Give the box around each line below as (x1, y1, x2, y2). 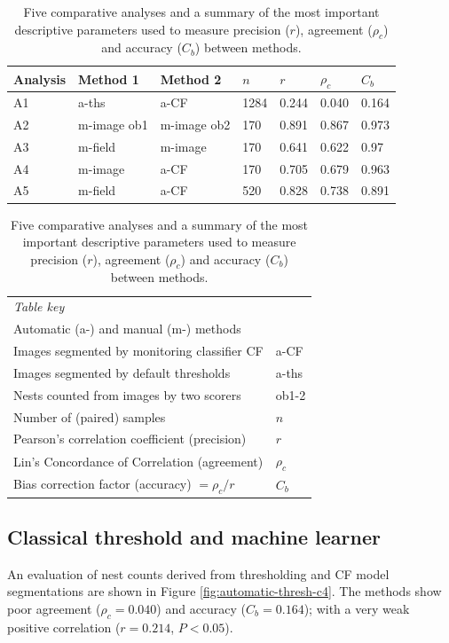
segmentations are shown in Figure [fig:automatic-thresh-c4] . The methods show (7, 582, 442, 600)
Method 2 (160, 69, 222, 88)
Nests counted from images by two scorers (13, 385, 241, 404)
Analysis (13, 69, 67, 88)
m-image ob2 (160, 114, 231, 133)
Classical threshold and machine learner (7, 522, 381, 550)
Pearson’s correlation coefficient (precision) (13, 429, 247, 448)
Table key (13, 297, 65, 316)
